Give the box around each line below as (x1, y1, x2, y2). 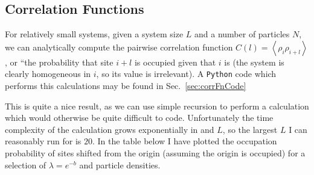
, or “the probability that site (5, 55, 114, 68)
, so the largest (222, 123, 278, 135)
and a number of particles (194, 28, 290, 40)
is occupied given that (134, 55, 216, 68)
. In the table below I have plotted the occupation (92, 135, 277, 147)
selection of (5, 158, 46, 171)
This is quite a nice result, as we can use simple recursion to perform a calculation (5, 99, 309, 112)
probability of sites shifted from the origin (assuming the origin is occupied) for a (5, 147, 306, 159)
